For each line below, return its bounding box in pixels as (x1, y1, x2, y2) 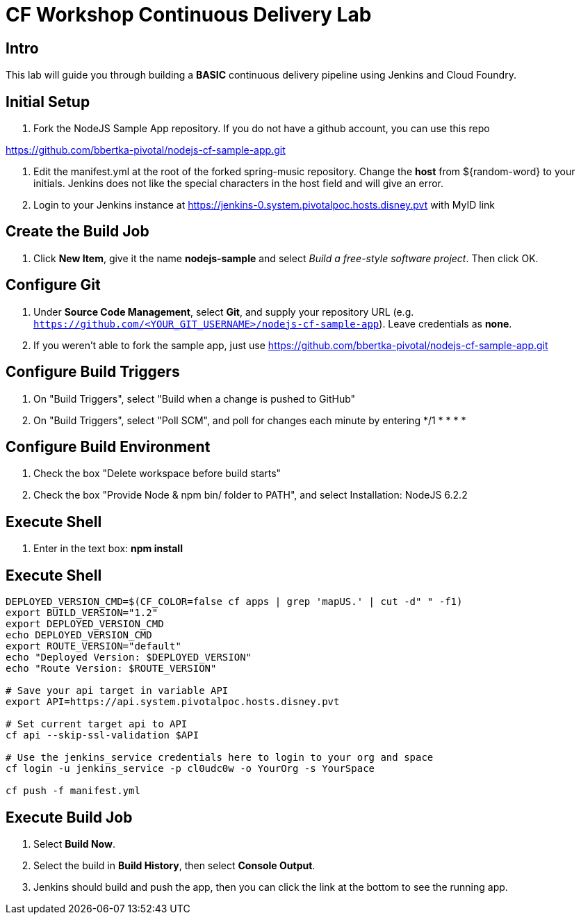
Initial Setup (6, 92, 90, 111)
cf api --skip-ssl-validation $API (6, 729, 199, 741)
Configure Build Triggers (6, 363, 180, 381)
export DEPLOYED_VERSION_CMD (6, 618, 164, 630)
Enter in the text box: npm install (33, 542, 183, 555)
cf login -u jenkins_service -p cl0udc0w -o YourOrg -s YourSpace (6, 763, 375, 775)
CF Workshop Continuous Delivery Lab (6, 3, 372, 26)
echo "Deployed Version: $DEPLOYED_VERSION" (6, 652, 252, 663)
